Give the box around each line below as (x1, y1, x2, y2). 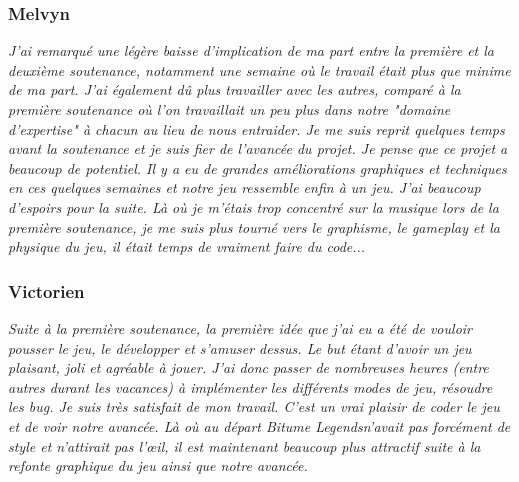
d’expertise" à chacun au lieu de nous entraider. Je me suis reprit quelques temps (8, 118, 505, 139)
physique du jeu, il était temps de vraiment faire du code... (8, 236, 366, 257)
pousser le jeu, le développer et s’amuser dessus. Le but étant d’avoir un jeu (8, 337, 472, 358)
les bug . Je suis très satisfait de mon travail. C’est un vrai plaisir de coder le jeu (8, 396, 500, 417)
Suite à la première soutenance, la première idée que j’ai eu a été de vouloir (8, 317, 472, 338)
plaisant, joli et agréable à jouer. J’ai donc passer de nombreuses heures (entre (8, 357, 489, 378)
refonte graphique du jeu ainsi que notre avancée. (8, 455, 308, 476)
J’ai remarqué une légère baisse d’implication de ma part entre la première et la (8, 40, 495, 61)
